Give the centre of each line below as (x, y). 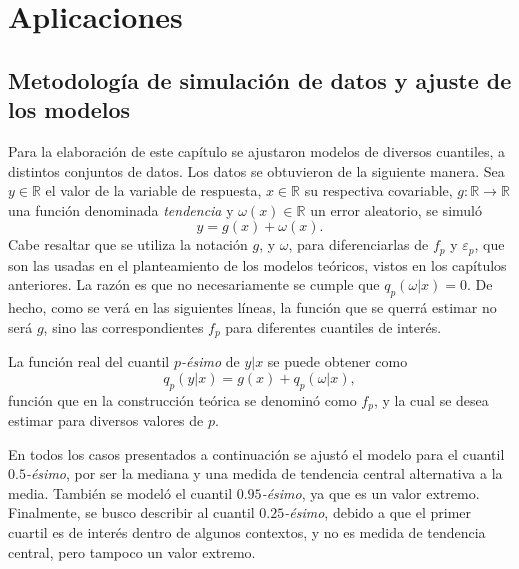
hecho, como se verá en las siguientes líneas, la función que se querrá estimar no (252, 307)
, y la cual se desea (431, 399)
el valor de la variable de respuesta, (153, 190)
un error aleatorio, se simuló (396, 209)
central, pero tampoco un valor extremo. (132, 551)
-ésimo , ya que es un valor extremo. (370, 492)
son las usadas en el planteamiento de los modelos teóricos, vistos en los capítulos (257, 264)
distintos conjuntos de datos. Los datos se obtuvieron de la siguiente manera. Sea (256, 170)
